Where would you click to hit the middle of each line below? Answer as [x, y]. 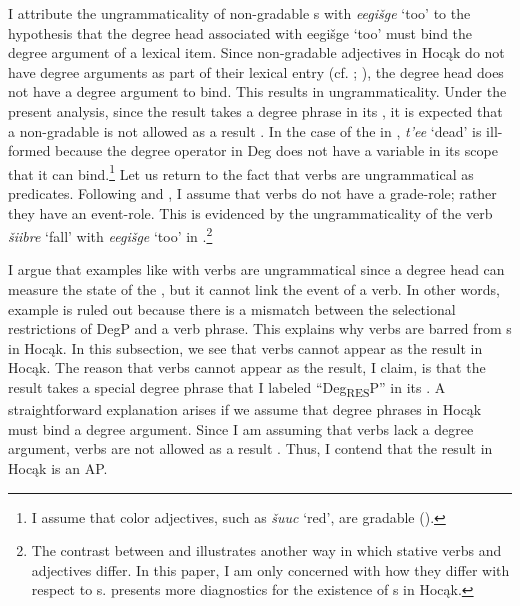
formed [29, 150]
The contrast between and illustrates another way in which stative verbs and [266, 550]
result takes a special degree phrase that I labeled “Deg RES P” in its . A [227, 388]
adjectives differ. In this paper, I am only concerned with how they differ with [270, 569]
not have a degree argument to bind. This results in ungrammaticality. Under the [257, 91]
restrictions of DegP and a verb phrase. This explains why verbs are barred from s [260, 328]
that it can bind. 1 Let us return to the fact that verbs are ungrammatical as [241, 172]
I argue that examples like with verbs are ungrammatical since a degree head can [256, 269]
